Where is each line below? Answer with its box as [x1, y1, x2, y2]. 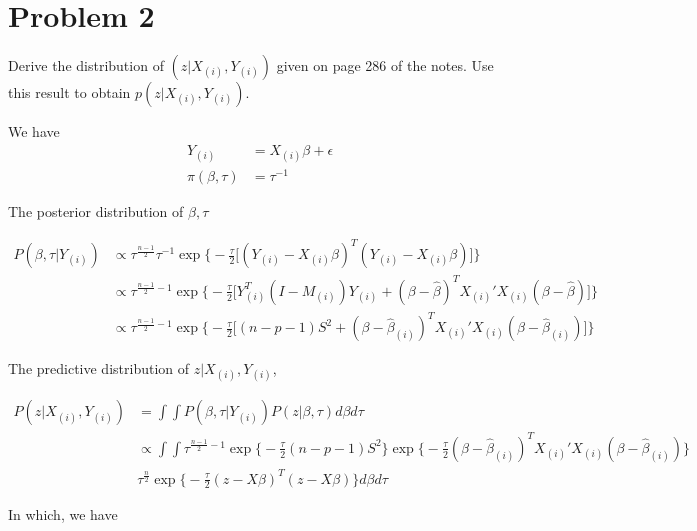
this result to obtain [8, 82, 131, 103]
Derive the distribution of [8, 55, 164, 76]
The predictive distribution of [8, 358, 190, 379]
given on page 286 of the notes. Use [276, 55, 494, 76]
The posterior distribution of [8, 201, 184, 222]
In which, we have [8, 504, 118, 525]
